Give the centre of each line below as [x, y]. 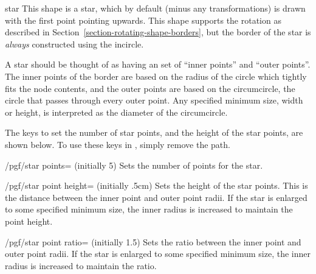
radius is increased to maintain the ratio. [81, 265]
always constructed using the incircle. [74, 44]
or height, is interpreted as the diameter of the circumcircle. [116, 112]
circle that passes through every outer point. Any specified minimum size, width [154, 100]
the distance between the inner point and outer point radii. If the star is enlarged [156, 197]
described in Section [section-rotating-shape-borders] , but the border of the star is [158, 32]
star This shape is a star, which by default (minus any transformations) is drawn [155, 8]
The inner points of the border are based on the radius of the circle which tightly [156, 76]
